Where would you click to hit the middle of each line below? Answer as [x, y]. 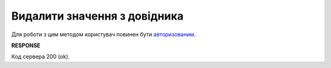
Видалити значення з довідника [97, 16]
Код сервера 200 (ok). [40, 57]
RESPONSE [26, 45]
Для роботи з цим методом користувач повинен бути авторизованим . [104, 34]
